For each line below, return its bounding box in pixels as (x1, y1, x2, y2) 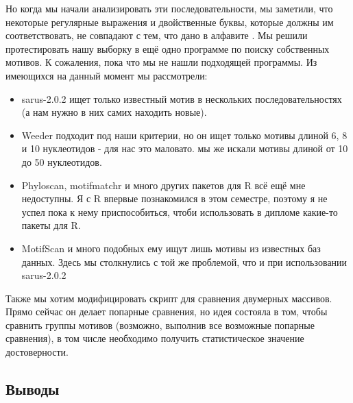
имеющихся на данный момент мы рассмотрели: (5, 68, 208, 82)
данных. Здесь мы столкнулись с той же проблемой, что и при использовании (21, 254, 348, 269)
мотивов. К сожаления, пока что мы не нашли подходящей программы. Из (5, 55, 317, 69)
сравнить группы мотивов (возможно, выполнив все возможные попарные (5, 317, 315, 332)
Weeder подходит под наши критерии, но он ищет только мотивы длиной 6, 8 (21, 127, 348, 142)
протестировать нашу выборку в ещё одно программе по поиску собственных (5, 41, 330, 56)
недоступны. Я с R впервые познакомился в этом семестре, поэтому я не (21, 191, 328, 206)
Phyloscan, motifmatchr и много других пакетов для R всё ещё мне (21, 178, 306, 192)
